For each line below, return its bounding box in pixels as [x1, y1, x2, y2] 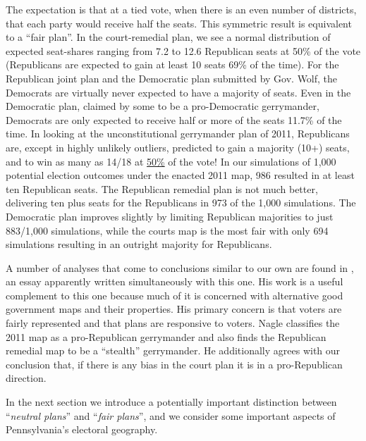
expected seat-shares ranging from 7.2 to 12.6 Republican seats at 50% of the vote [6, 43, 361, 58]
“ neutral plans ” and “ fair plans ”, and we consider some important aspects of [6, 408, 336, 423]
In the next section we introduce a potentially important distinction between [6, 395, 337, 409]
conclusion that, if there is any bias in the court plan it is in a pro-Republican [6, 356, 343, 371]
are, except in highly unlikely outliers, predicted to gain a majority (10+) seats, [6, 139, 350, 154]
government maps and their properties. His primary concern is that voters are [6, 302, 342, 316]
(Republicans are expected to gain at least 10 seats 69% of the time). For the [6, 57, 339, 72]
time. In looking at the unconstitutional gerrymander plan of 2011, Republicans [6, 126, 350, 141]
